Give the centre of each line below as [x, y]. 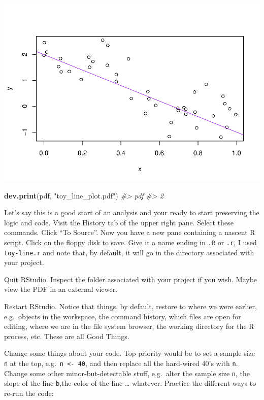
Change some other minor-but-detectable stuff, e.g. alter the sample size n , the [127, 373]
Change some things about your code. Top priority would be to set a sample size [129, 353]
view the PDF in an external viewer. [61, 289]
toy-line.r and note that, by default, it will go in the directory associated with [129, 252]
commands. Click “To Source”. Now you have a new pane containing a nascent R [130, 232]
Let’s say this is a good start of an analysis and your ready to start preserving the [132, 212]
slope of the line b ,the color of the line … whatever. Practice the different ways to [130, 383]
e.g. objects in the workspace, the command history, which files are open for [123, 316]
